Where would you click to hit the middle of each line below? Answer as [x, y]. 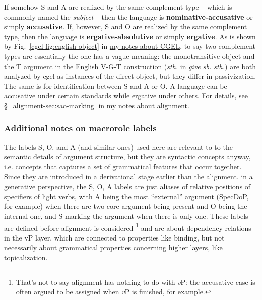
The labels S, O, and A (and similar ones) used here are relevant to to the [118, 146]
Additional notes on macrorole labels [80, 128]
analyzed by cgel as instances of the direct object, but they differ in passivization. [130, 76]
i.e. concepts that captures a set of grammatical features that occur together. [123, 166]
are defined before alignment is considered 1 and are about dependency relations [128, 227]
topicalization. [26, 257]
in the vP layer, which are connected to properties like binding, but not [114, 237]
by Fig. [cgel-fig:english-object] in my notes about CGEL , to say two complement [130, 46]
